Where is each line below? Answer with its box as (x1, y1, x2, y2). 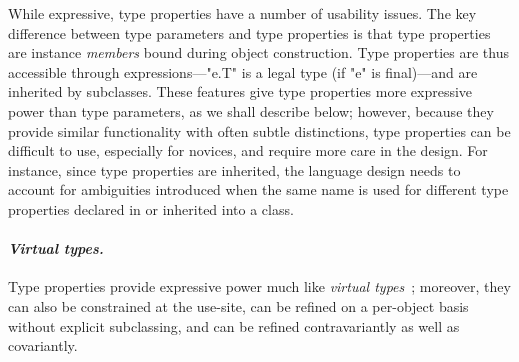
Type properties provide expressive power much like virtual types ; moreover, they (8, 276, 511, 297)
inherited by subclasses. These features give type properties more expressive (8, 81, 473, 102)
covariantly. (8, 335, 78, 356)
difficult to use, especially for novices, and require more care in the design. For (8, 140, 488, 161)
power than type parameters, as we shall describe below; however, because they (8, 100, 494, 121)
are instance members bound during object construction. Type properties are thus (8, 42, 509, 63)
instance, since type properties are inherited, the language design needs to (8, 159, 461, 180)
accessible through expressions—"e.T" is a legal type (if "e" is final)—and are (8, 61, 478, 82)
